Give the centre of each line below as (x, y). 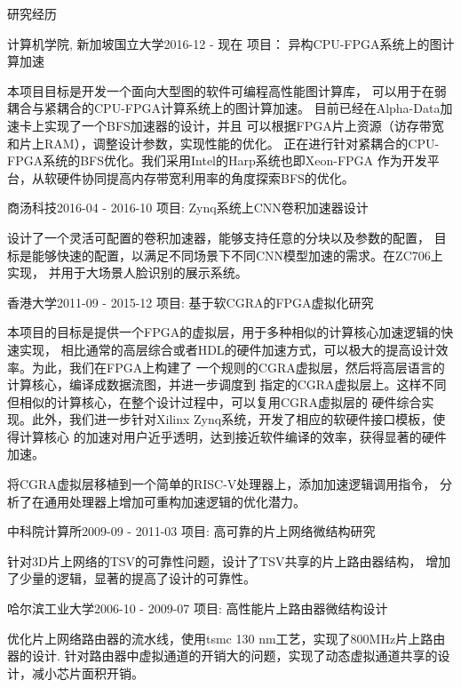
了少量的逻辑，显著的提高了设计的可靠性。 (131, 578)
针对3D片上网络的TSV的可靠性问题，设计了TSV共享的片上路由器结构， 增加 (229, 560)
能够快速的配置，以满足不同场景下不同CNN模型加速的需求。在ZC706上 (237, 255)
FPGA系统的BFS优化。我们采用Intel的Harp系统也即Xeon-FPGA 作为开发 (217, 160)
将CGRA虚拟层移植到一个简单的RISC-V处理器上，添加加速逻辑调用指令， (222, 484)
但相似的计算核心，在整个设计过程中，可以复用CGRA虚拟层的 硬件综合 (215, 401)
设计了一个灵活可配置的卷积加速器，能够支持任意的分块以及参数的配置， (219, 237)
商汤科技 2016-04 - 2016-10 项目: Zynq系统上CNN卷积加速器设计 (188, 208)
